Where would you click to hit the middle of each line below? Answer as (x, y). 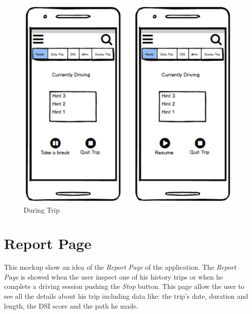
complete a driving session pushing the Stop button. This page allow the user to (124, 286)
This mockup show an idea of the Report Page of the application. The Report (120, 267)
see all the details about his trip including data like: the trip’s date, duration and (126, 296)
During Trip (42, 209)
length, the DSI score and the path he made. (71, 305)
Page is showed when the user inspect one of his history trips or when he (113, 276)
